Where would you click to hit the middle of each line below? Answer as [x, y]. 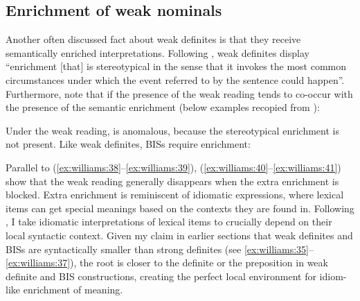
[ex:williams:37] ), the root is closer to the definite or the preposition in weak [167, 263]
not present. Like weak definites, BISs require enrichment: [128, 144]
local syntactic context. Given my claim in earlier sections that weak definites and [179, 235]
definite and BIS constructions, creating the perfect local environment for [161, 276]
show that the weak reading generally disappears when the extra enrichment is [172, 181]
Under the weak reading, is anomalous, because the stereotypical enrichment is [172, 130]
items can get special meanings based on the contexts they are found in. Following [180, 208]
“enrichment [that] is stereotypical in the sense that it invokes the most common [176, 66]
